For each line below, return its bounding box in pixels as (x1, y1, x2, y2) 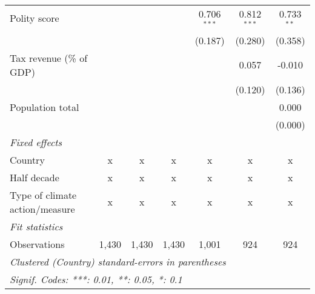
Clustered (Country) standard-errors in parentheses (10, 254, 226, 269)
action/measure (10, 201, 75, 216)
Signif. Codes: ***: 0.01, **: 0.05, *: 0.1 (10, 272, 182, 286)
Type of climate (10, 187, 77, 202)
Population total (10, 99, 79, 114)
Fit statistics (10, 219, 63, 233)
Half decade (10, 170, 59, 184)
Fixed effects (10, 135, 62, 149)
